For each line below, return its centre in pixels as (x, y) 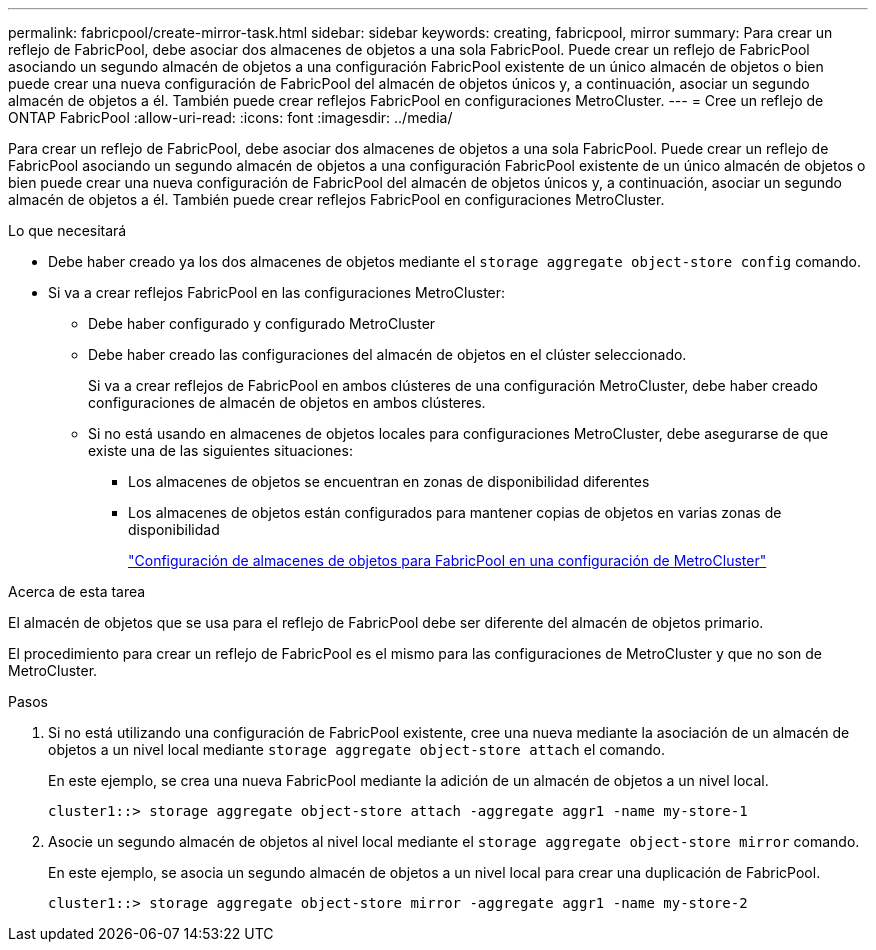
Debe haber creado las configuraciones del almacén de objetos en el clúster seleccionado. (387, 354)
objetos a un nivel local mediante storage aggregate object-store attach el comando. (356, 749)
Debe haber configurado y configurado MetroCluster (262, 323)
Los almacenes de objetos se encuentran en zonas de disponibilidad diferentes (389, 481)
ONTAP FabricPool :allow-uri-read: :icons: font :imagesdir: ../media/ (230, 117)
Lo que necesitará (67, 230)
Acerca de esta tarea (77, 591)
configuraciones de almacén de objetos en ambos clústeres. (287, 402)
